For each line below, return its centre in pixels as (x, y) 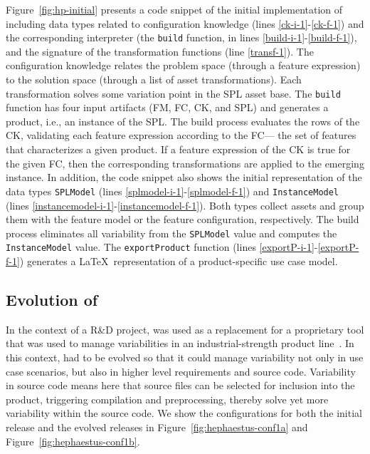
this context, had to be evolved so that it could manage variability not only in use (185, 357)
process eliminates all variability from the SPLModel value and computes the (171, 233)
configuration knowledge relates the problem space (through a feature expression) (183, 65)
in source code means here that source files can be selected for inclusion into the (180, 385)
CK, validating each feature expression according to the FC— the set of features (181, 135)
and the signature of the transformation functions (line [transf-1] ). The (160, 51)
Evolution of (52, 299)
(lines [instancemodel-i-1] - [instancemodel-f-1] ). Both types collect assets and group (185, 205)
